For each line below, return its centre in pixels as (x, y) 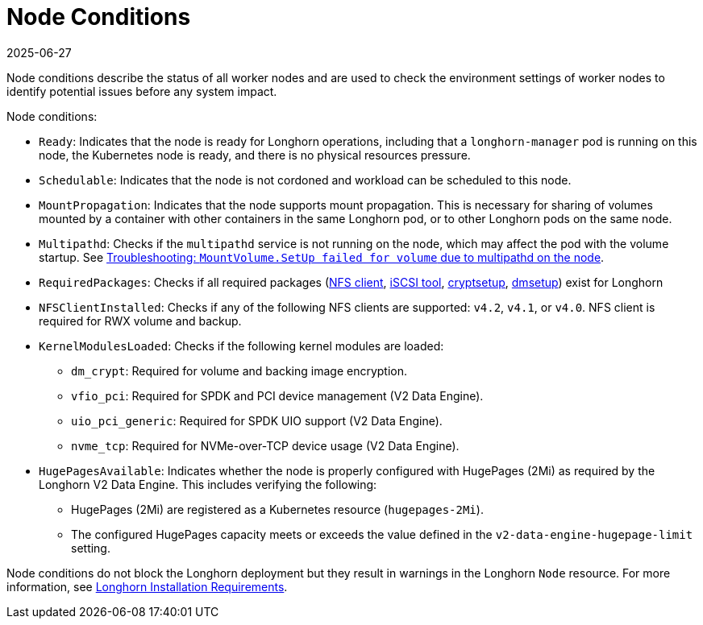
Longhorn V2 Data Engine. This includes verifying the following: (208, 484)
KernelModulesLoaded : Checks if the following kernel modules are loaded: (241, 346)
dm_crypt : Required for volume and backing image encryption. (239, 370)
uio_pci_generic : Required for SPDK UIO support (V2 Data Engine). (257, 420)
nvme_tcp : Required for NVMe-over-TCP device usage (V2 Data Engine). (265, 445)
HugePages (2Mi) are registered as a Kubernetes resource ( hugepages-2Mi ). (277, 509)
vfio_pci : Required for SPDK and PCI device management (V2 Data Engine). (277, 395)
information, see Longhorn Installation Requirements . (147, 586)
